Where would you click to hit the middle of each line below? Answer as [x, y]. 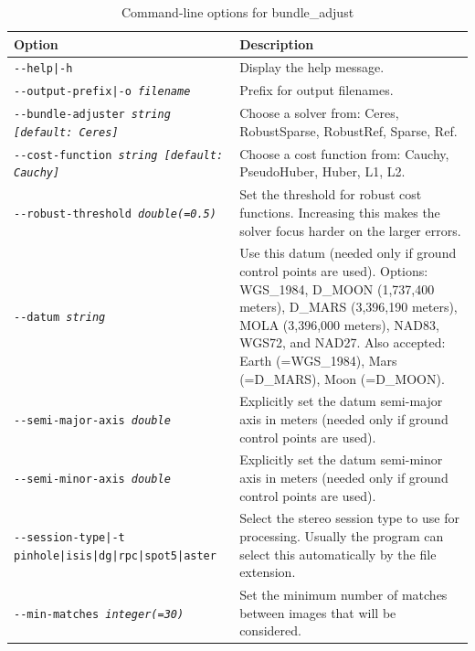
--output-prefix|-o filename [102, 92]
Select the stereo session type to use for [349, 518]
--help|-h [43, 69]
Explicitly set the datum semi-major [341, 401]
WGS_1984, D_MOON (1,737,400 [337, 288]
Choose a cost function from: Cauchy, [344, 153]
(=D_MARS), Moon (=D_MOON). [342, 378]
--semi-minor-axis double [92, 479]
